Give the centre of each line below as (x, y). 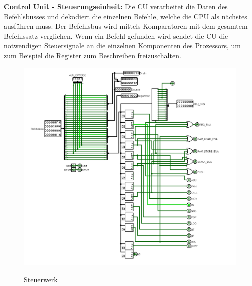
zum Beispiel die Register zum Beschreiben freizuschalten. (93, 55)
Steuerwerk (41, 279)
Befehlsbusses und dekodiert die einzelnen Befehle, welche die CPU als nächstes (126, 16)
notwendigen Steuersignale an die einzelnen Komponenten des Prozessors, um (122, 46)
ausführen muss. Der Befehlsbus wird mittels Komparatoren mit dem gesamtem (126, 26)
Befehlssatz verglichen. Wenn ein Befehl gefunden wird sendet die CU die (116, 36)
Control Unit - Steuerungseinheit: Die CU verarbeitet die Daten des (116, 6)
